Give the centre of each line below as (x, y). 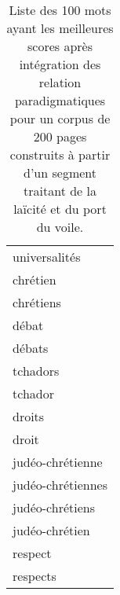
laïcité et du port (60, 209)
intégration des (60, 64)
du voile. (60, 227)
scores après (60, 46)
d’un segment (60, 173)
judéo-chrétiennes (60, 485)
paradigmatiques (60, 100)
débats (31, 348)
